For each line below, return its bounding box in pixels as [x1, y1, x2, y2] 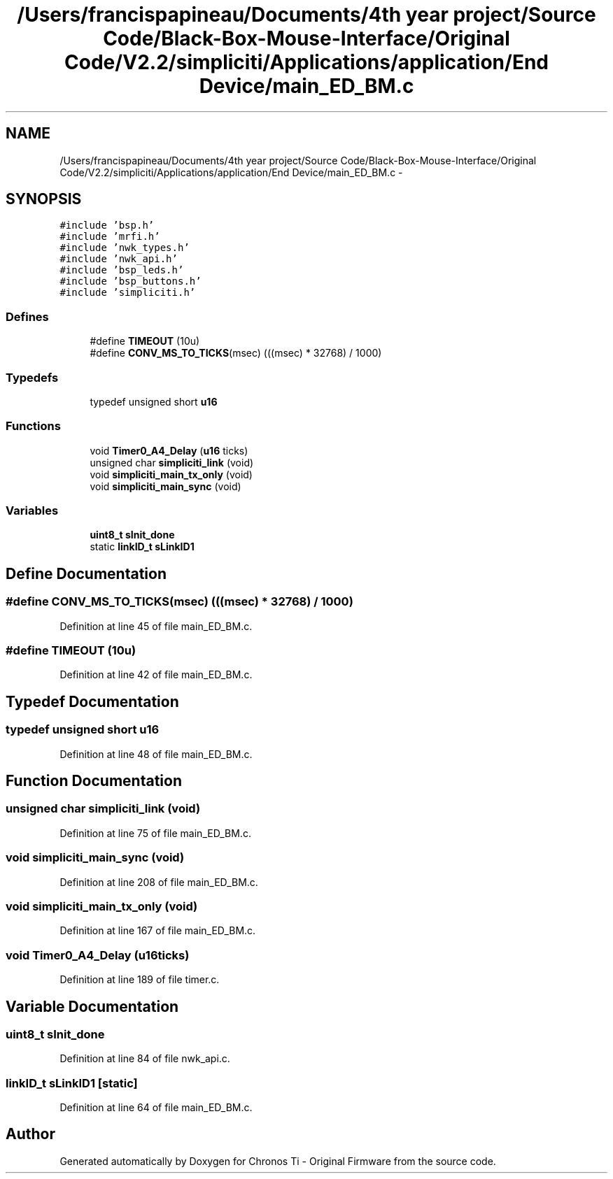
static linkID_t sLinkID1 [90, 541, 195, 553]
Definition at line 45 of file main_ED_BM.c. [59, 620, 253, 632]
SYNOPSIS [6, 190, 82, 208]
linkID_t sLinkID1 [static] [6, 1076, 138, 1090]
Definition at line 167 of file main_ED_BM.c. [59, 924, 256, 937]
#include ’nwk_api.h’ [59, 253, 178, 265]
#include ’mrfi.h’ [59, 231, 160, 243]
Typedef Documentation [6, 692, 179, 710]
